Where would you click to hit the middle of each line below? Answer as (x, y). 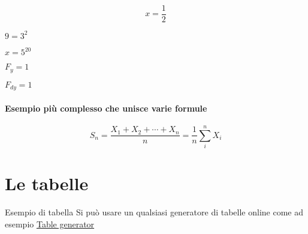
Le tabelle (47, 183)
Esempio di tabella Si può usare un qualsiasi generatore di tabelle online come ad (154, 212)
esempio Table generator (50, 223)
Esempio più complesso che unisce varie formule (106, 108)
